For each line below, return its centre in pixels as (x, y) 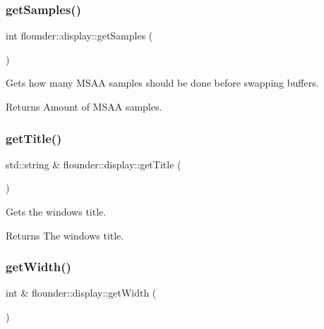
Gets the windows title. (56, 211)
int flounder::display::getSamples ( (79, 36)
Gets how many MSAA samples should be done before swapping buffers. (162, 83)
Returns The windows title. (65, 235)
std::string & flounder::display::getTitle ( (94, 164)
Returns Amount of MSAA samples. (84, 106)
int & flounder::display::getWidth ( (81, 293)
